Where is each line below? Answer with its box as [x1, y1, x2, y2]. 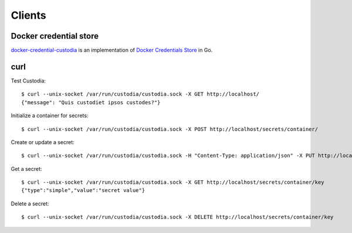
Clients [11, 9, 46, 22]
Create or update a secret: [11, 138, 75, 146]
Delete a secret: [11, 200, 49, 207]
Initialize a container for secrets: [11, 112, 89, 119]
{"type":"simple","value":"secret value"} [21, 187, 145, 194]
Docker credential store [11, 31, 99, 41]
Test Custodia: [11, 77, 46, 84]
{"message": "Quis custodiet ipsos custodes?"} [21, 99, 161, 105]
